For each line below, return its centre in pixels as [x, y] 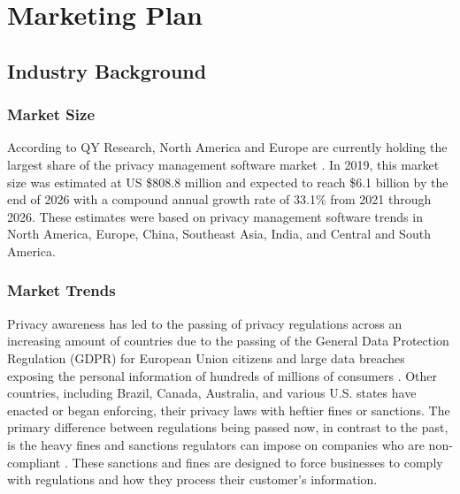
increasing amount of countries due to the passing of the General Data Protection [228, 341]
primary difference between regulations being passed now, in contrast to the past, [228, 427]
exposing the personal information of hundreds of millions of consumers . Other [222, 375]
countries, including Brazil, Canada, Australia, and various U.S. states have [212, 393]
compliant [34, 462]
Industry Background [107, 70]
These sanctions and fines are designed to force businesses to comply [257, 462]
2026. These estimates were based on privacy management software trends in [215, 216]
